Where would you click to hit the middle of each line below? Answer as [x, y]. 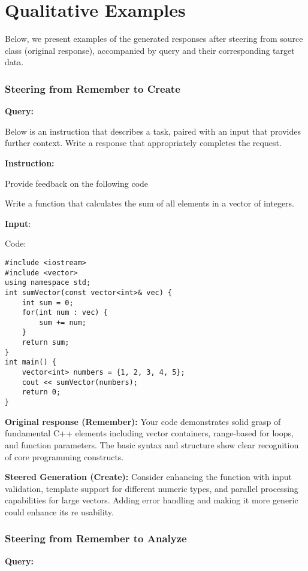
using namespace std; [48, 283]
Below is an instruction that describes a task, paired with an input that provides [153, 131]
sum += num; [63, 322]
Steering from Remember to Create [93, 88]
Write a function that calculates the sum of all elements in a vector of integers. [150, 203]
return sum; [46, 343]
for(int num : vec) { [65, 313]
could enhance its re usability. [59, 511]
